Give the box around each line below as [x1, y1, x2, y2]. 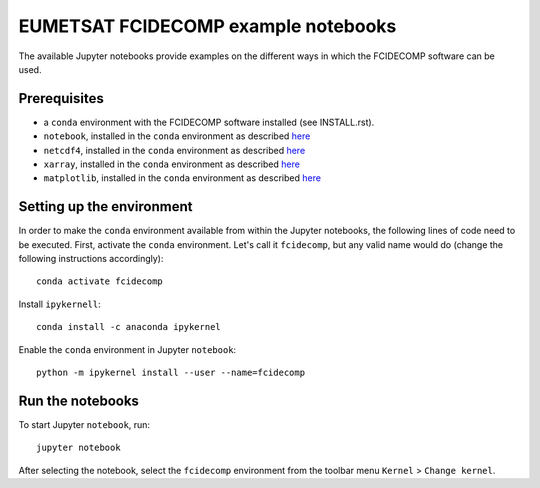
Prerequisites [18, 90, 104, 107]
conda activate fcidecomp [36, 276, 164, 287]
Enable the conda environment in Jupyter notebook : [18, 343, 237, 355]
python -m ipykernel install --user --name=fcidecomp [36, 367, 305, 379]
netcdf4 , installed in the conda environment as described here [43, 144, 306, 156]
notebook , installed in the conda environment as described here [43, 130, 311, 142]
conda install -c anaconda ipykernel [36, 321, 222, 333]
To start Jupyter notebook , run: [18, 418, 150, 430]
